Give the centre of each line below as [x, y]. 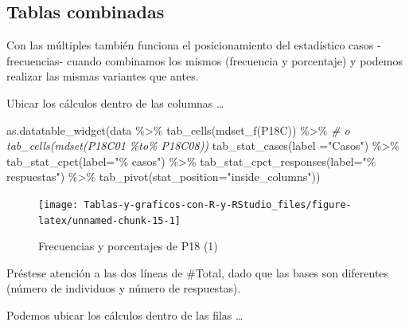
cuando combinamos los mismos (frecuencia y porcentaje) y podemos [234, 60]
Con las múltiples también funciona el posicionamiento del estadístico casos [190, 45]
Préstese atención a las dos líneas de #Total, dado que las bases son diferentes [198, 272]
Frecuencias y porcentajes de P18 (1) [128, 246]
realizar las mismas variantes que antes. [103, 76]
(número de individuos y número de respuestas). [124, 288]
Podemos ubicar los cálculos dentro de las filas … [125, 315]
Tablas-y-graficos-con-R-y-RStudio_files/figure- [218, 204]
